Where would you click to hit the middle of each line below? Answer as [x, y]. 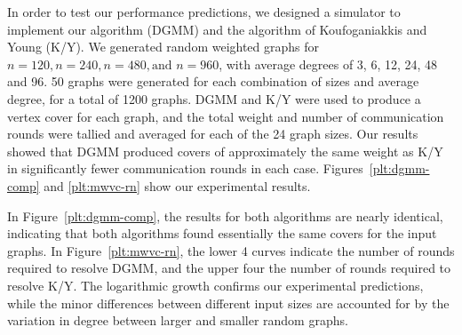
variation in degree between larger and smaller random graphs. [178, 320]
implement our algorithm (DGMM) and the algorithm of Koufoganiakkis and [217, 29]
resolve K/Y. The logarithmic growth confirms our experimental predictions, [215, 285]
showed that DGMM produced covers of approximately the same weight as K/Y [225, 151]
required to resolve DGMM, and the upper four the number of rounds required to [229, 268]
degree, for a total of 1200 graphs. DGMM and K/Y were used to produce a [214, 98]
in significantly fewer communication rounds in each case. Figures [185, 168]
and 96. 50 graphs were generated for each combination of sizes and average [213, 81]
